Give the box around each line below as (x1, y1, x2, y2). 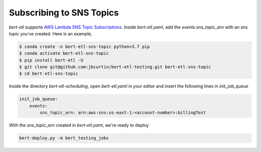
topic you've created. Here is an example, (9, 30, 92, 36)
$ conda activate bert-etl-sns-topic (19, 51, 109, 56)
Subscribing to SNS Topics (9, 7, 119, 18)
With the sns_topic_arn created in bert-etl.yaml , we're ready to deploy (9, 122, 149, 128)
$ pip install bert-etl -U (19, 57, 83, 63)
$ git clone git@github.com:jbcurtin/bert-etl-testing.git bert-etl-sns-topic (19, 64, 211, 70)
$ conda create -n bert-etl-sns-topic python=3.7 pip (19, 44, 150, 49)
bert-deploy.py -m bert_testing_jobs (19, 136, 109, 141)
